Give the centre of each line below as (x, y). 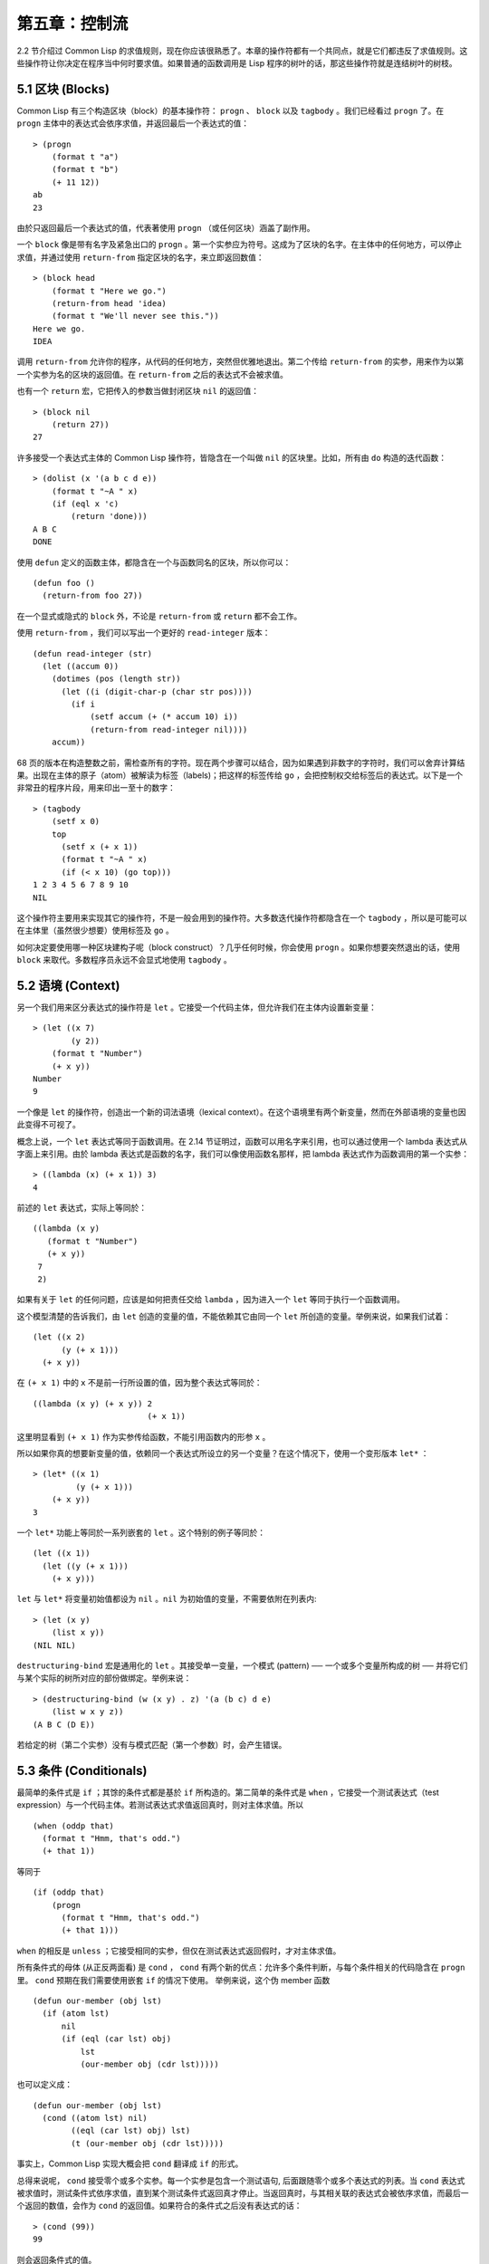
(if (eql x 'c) (85, 504)
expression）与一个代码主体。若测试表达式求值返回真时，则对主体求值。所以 (160, 1805)
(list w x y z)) (87, 1712)
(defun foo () (64, 583)
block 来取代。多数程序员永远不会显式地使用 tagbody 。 (124, 960)
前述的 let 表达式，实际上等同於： (82, 1208)
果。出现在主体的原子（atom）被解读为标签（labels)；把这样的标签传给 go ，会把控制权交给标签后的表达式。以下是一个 (240, 775)
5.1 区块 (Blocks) (63, 89)
